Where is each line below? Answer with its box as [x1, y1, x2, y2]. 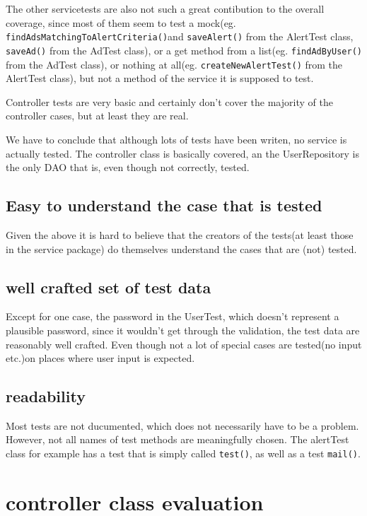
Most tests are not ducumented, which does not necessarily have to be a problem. [6, 418, 359, 433]
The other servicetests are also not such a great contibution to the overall [6, 1, 325, 16]
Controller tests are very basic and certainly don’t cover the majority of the [6, 94, 333, 109]
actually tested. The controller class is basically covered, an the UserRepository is [6, 146, 359, 160]
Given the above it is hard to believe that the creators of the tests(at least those [6, 227, 354, 242]
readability [6, 385, 86, 407]
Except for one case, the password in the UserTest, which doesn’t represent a [6, 309, 339, 324]
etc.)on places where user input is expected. [6, 351, 195, 365]
